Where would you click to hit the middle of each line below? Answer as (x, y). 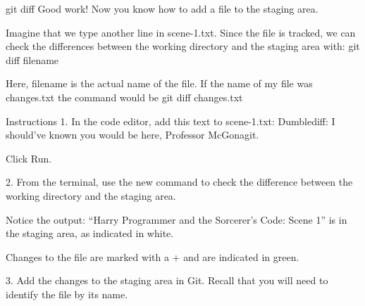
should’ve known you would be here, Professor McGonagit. (132, 135)
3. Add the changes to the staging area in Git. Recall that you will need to (167, 280)
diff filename (32, 59)
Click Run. (29, 158)
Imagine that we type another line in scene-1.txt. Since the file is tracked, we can (181, 32)
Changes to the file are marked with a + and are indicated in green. (153, 256)
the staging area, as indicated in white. (90, 233)
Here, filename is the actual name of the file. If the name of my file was (159, 83)
